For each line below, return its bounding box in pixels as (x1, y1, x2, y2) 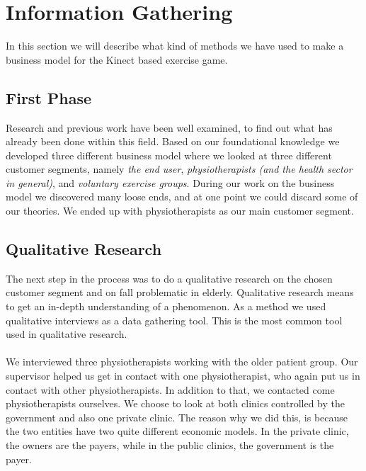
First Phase (6, 86, 92, 108)
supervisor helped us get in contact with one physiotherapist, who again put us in (6, 368, 360, 383)
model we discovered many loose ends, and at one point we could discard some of (6, 189, 358, 204)
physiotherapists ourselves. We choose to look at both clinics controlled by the (6, 396, 345, 411)
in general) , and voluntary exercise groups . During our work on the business (6, 175, 335, 190)
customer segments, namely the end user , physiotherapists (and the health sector (6, 161, 353, 176)
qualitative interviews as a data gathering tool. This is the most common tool (6, 312, 343, 327)
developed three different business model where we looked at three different (6, 147, 332, 162)
